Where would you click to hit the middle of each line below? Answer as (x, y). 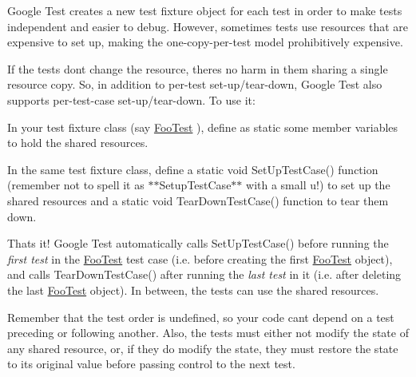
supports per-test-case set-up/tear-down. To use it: (131, 99)
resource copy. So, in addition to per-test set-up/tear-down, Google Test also (195, 84)
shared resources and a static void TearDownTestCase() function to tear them (198, 200)
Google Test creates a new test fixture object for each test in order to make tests (205, 10)
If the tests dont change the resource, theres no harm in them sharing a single (198, 68)
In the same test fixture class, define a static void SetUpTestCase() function (193, 169)
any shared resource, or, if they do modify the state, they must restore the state (203, 348)
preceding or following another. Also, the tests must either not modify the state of (208, 333)
